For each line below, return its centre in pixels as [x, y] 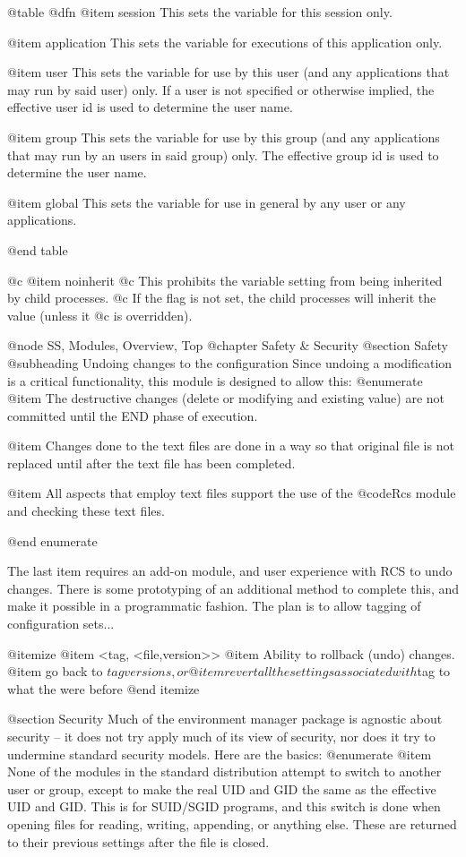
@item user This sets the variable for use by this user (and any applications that [229, 72]
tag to [434, 671]
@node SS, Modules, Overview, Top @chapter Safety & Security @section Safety [228, 345]
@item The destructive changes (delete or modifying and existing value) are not [226, 398]
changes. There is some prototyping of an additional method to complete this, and [233, 588]
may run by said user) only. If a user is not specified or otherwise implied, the [221, 89]
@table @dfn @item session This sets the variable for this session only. [200, 12]
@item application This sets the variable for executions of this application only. [225, 42]
